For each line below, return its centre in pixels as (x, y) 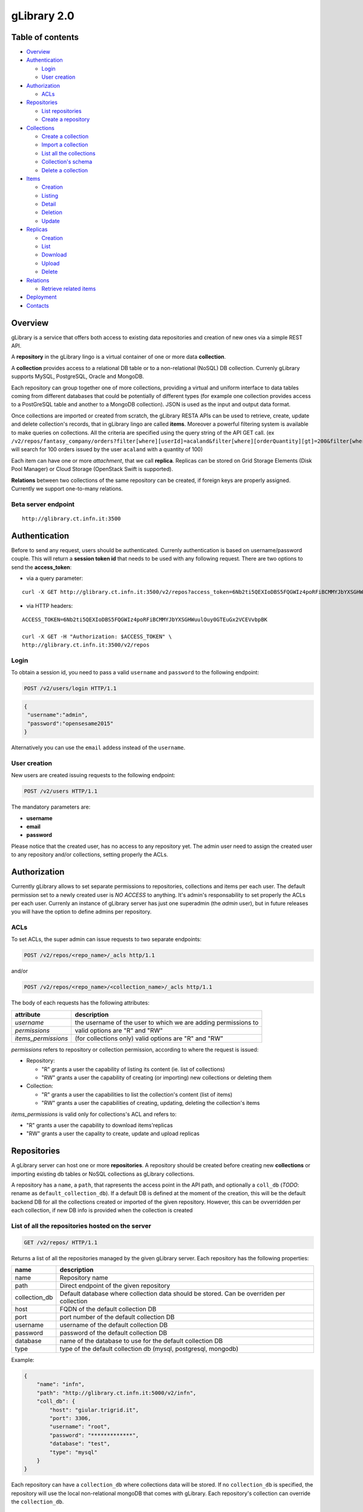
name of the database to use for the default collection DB (141, 1341)
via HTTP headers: (50, 605)
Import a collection (65, 145)
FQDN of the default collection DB (108, 1309)
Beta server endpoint (43, 504)
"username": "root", (80, 1427)
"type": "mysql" (74, 1452)
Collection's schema (67, 162)
